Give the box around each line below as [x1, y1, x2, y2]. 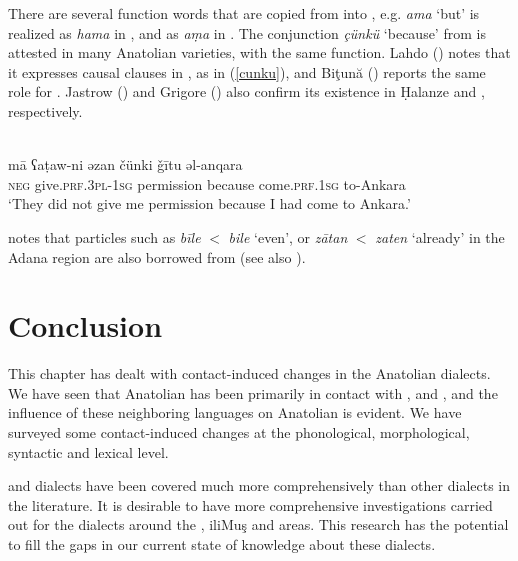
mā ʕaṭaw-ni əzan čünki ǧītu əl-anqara [8, 154, 243, 175]
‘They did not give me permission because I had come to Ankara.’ [8, 193, 411, 214]
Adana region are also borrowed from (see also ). [8, 246, 306, 267]
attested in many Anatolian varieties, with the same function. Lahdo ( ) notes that [8, 42, 511, 63]
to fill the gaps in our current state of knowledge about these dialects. [8, 534, 436, 554]
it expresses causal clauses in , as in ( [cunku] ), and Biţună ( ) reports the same [8, 61, 486, 82]
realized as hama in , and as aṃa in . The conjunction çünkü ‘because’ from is [8, 22, 486, 43]
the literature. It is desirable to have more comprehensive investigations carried [8, 494, 493, 515]
